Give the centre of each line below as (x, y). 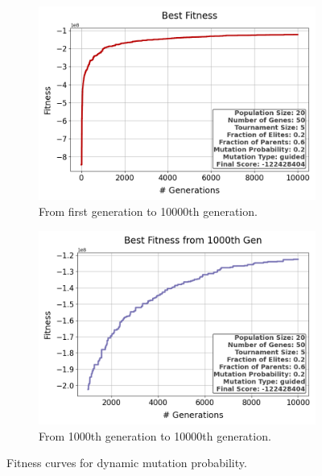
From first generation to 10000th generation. (148, 211)
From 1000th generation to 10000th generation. (155, 435)
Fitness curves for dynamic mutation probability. (127, 463)
